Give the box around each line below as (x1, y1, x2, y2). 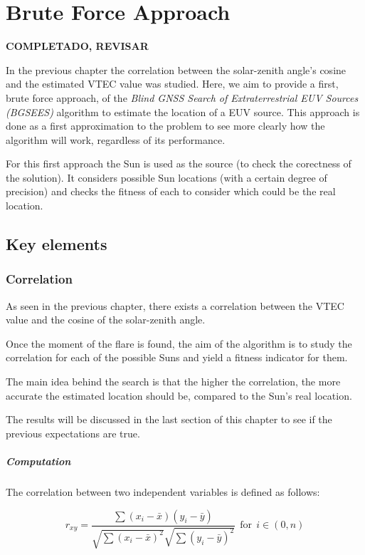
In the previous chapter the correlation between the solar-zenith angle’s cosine (6, 62, 347, 77)
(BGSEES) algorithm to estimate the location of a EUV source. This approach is (6, 104, 360, 119)
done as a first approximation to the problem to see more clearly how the (6, 118, 325, 133)
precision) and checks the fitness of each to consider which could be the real (6, 184, 336, 199)
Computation (6, 454, 71, 468)
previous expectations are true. (6, 425, 140, 440)
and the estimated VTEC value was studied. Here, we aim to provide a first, (6, 76, 339, 91)
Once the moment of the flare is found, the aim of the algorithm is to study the (6, 336, 352, 351)
